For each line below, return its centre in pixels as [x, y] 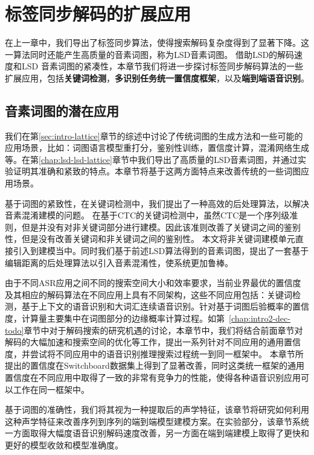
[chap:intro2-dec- [260, 318]
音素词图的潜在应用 [62, 110]
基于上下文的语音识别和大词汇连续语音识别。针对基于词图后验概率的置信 [165, 306]
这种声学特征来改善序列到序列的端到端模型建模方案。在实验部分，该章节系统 [157, 421]
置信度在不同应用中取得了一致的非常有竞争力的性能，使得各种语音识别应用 [153, 377]
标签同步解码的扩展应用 [98, 14]
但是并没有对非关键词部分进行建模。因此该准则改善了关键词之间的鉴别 [161, 227]
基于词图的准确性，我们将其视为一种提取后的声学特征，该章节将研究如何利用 [157, 409]
